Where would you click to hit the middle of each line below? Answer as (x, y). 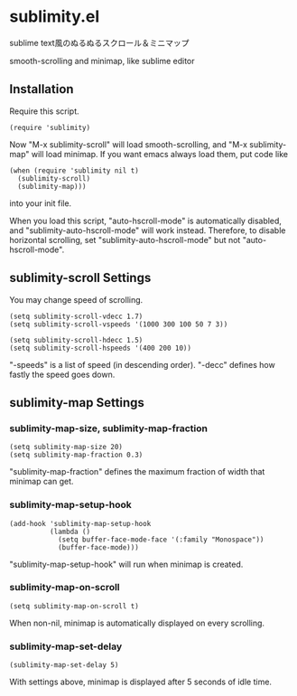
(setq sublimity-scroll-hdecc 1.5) (76, 340)
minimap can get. (42, 482)
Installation (42, 89)
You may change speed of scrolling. (76, 299)
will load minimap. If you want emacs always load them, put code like (160, 154)
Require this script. (44, 111)
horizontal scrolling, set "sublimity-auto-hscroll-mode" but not (125, 240)
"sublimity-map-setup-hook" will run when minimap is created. (126, 564)
